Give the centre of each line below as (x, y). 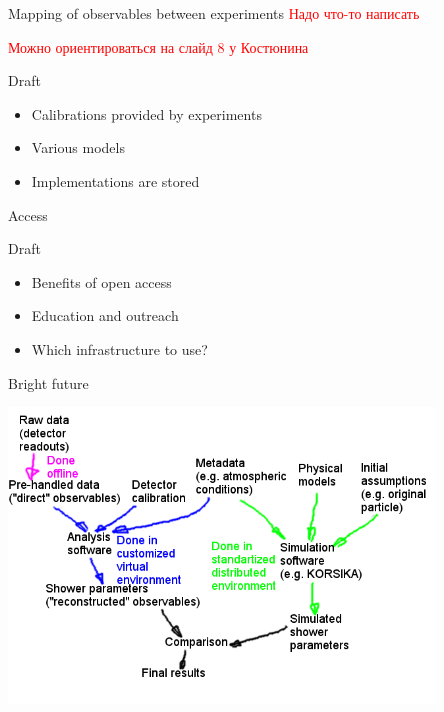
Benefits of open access (101, 281)
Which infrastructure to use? (119, 348)
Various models (78, 147)
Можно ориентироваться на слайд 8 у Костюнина (158, 46)
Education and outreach (105, 315)
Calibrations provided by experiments (146, 113)
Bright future (48, 382)
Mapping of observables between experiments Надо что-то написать (214, 13)
